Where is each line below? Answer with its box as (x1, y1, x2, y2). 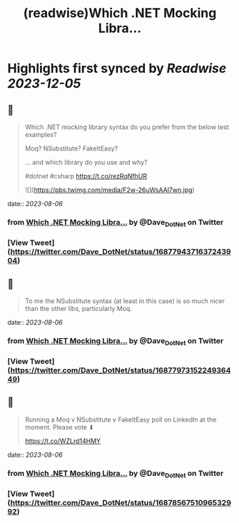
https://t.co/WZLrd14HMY (24, 437, 101, 445)
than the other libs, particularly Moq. (24, 304, 132, 313)
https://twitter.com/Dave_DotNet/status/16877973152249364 (10, 365, 231, 375)
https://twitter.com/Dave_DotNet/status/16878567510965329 (10, 497, 232, 507)
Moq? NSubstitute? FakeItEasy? (24, 144, 118, 153)
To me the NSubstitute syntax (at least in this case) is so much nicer (24, 296, 225, 305)
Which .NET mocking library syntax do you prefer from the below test (24, 123, 230, 131)
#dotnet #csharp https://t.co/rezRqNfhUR (24, 172, 148, 180)
